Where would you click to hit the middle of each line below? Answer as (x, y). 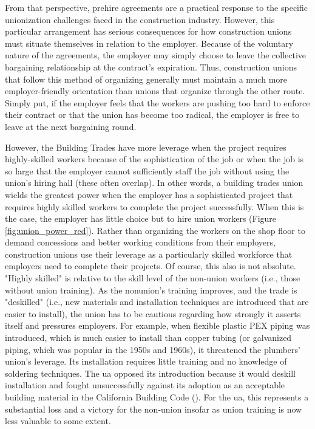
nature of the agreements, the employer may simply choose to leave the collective (156, 55)
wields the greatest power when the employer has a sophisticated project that (149, 194)
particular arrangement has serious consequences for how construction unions (148, 31)
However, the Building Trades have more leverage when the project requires (146, 147)
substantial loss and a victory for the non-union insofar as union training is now (154, 409)
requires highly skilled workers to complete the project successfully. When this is (154, 206)
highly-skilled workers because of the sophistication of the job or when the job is (154, 159)
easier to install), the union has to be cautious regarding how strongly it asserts (153, 313)
